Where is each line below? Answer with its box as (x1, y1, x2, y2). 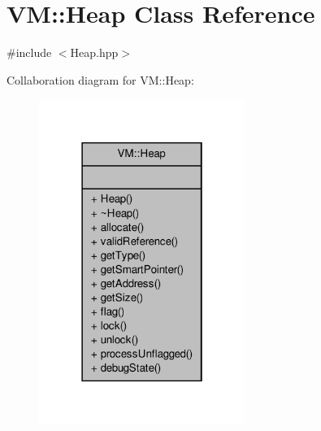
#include (7, 44, 52, 61)
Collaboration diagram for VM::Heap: (7, 71, 194, 88)
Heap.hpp (70, 44, 119, 61)
